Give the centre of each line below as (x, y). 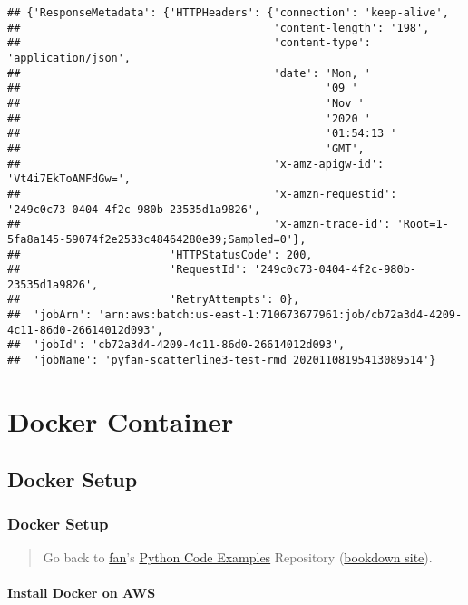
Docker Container (121, 420)
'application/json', (69, 58)
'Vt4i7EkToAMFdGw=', (69, 179)
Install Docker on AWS (82, 593)
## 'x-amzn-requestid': (202, 194)
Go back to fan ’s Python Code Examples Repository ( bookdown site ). (238, 557)
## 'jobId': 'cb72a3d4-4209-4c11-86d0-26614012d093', (176, 345)
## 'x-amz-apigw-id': (196, 164)
